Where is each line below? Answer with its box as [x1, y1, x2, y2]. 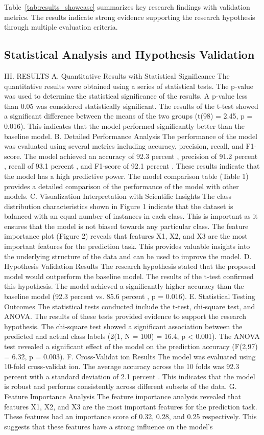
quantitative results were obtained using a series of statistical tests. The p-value [4, 80, 254, 91]
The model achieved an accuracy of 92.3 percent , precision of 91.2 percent [23, 150, 258, 161]
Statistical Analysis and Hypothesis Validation [4, 47, 255, 62]
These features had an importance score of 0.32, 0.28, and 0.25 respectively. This [4, 411, 257, 422]
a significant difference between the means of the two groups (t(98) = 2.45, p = [4, 110, 253, 121]
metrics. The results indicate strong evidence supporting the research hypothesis [4, 11, 255, 22]
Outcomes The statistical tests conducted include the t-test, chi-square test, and [4, 301, 255, 311]
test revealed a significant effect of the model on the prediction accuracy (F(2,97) [4, 341, 258, 352]
